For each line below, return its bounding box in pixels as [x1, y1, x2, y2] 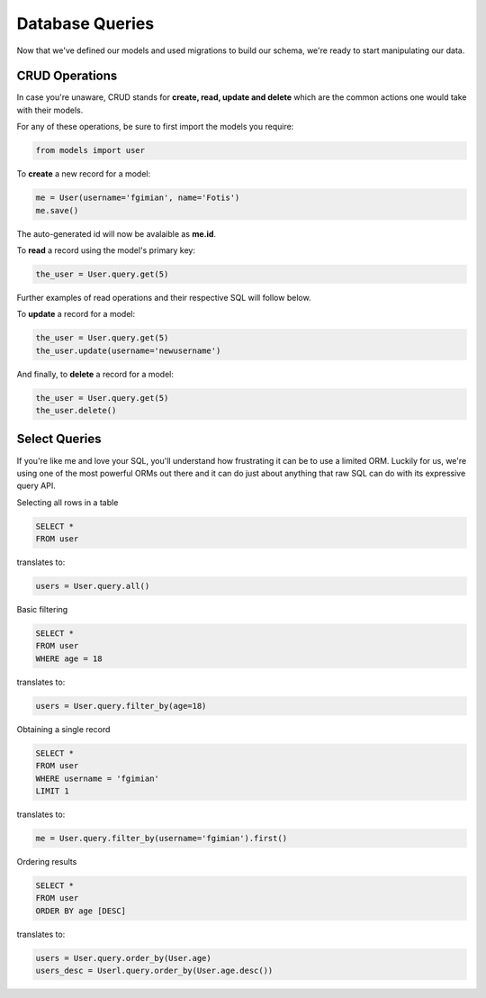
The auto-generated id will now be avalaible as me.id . [16, 228, 216, 239]
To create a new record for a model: [16, 168, 151, 179]
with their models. [16, 104, 84, 115]
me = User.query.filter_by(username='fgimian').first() [35, 833, 288, 843]
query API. [16, 480, 56, 491]
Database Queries [16, 14, 155, 33]
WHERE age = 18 [35, 653, 103, 664]
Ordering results [16, 856, 77, 866]
